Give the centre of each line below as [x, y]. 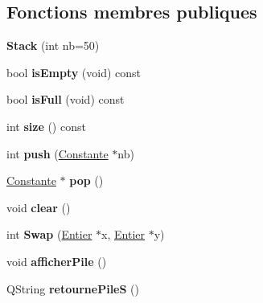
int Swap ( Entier [49, 234]
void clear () [39, 207]
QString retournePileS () [73, 288]
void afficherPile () [57, 261]
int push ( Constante [58, 153]
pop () [86, 180]
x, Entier [123, 234]
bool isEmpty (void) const [74, 72]
